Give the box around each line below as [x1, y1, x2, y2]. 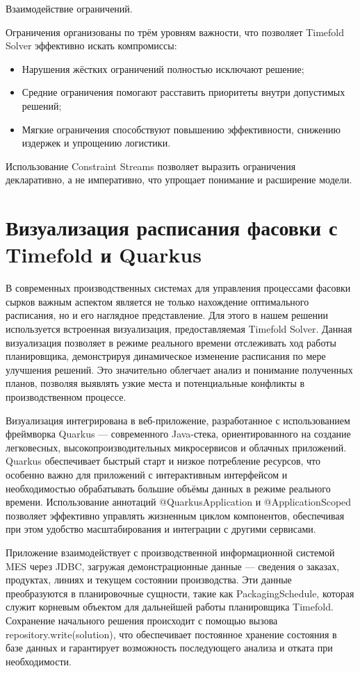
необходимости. [6, 654, 72, 668]
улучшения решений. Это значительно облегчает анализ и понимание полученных [6, 362, 353, 376]
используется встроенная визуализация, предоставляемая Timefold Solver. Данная [6, 322, 352, 336]
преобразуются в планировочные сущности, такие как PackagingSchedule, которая [6, 585, 354, 600]
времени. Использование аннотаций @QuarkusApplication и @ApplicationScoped [6, 495, 352, 509]
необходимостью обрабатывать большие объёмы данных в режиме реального [6, 481, 331, 495]
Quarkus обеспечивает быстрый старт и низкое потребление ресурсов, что [6, 454, 321, 468]
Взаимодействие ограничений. [6, 1, 133, 15]
